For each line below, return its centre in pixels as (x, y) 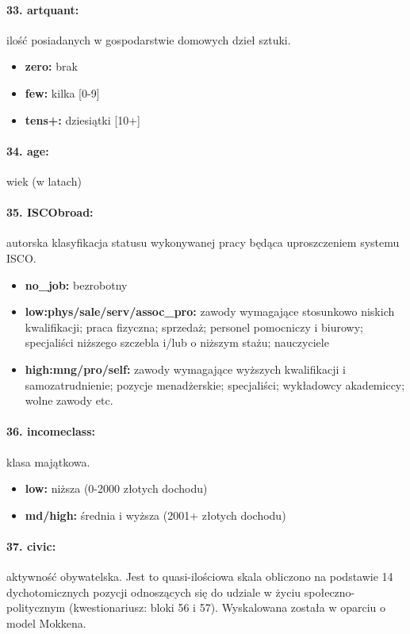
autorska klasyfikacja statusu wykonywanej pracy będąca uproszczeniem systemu (203, 242)
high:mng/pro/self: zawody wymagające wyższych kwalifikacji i (185, 369)
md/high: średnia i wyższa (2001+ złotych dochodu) (155, 515)
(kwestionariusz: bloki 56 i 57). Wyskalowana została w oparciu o (227, 607)
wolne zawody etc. (69, 400)
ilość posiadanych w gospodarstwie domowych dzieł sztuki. (149, 39)
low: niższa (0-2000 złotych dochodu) (116, 488)
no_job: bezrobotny (76, 284)
